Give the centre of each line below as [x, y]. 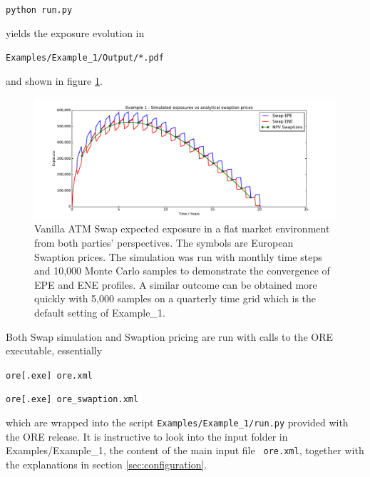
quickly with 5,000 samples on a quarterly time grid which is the [175, 298]
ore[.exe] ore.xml [49, 375]
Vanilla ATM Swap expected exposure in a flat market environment [182, 229]
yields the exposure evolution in [75, 32]
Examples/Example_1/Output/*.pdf [85, 58]
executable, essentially [54, 350]
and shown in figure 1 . [54, 80]
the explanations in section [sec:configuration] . [107, 464]
